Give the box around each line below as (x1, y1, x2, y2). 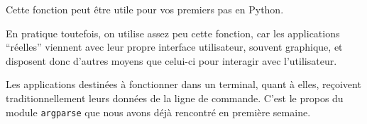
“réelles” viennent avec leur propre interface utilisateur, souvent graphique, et (6, 39, 343, 54)
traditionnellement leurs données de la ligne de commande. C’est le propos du (6, 90, 344, 105)
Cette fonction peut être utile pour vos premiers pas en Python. (6, 2, 284, 16)
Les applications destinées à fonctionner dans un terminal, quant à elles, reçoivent (6, 77, 361, 92)
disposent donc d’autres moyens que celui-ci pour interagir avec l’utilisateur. (6, 53, 337, 68)
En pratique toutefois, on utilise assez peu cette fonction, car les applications (6, 25, 340, 40)
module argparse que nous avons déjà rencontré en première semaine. (6, 104, 311, 119)
